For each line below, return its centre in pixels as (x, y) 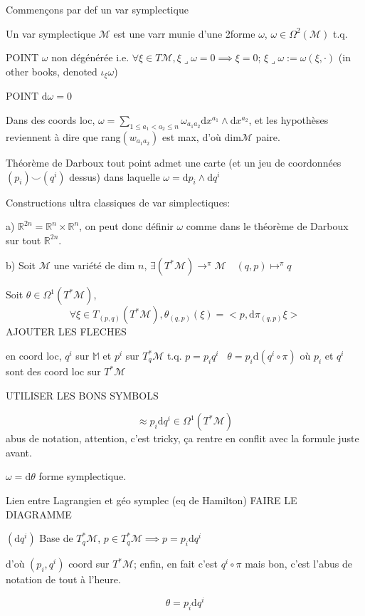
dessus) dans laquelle (115, 176)
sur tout (23, 240)
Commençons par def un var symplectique (97, 9)
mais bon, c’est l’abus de (298, 564)
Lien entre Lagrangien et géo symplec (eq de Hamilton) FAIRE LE (152, 500)
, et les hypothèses (289, 119)
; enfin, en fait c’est (176, 564)
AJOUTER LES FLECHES (66, 332)
